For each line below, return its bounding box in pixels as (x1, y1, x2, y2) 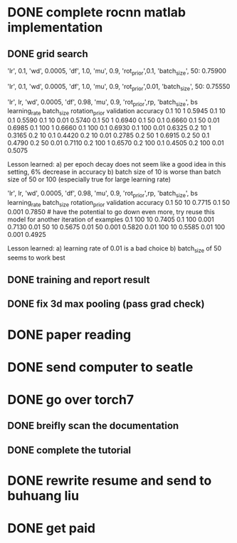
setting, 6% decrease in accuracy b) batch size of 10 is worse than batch (7, 168, 221, 176)
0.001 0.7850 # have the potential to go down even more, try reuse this (7, 207, 215, 216)
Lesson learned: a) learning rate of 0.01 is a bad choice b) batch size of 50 (7, 243, 222, 254)
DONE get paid (7, 520, 96, 537)
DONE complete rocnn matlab (7, 4, 186, 21)
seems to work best (7, 253, 65, 262)
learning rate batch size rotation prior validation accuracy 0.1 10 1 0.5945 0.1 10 (7, 107, 226, 117)
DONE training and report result (7, 273, 150, 285)
